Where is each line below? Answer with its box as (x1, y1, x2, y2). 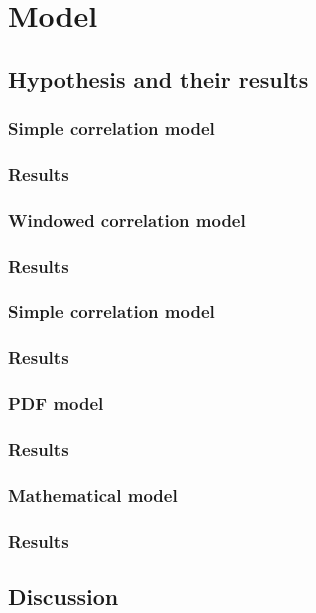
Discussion (8, 580, 119, 611)
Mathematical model (8, 482, 178, 507)
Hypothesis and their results (8, 63, 309, 94)
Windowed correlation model (8, 207, 246, 232)
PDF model (8, 391, 104, 416)
